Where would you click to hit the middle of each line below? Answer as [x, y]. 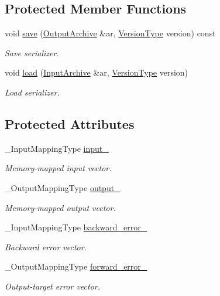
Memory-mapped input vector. [58, 168]
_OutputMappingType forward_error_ [76, 266]
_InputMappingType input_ [57, 148]
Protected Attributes [70, 123]
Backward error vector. [46, 246]
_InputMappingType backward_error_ [76, 227]
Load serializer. [32, 92]
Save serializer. [32, 52]
